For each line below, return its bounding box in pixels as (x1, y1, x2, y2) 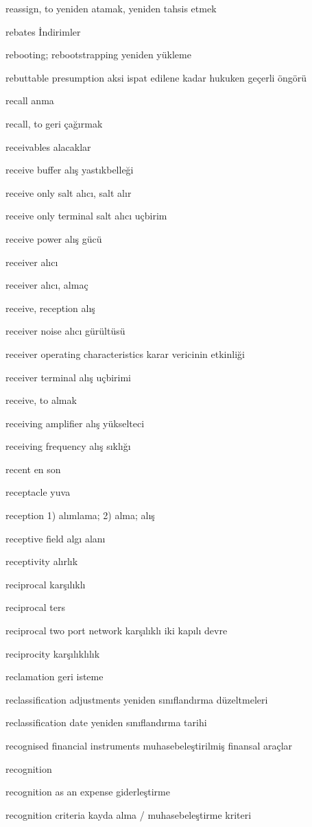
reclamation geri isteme (5, 669, 104, 684)
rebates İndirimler (5, 24, 81, 38)
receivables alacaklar (5, 139, 91, 154)
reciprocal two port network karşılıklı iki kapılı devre (5, 623, 228, 638)
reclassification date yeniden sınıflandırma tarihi (5, 715, 207, 730)
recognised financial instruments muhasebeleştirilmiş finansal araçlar (5, 739, 293, 752)
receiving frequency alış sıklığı (5, 439, 131, 453)
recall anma (5, 93, 54, 108)
